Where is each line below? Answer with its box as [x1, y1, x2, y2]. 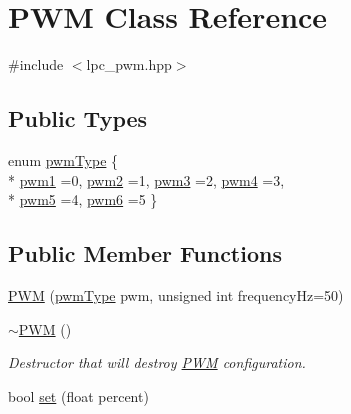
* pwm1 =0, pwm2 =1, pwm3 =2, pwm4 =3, [8, 169, 285, 190]
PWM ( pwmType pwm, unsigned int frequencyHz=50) [8, 284, 344, 305]
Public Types [8, 103, 148, 134]
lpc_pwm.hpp [86, 54, 172, 75]
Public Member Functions [8, 238, 282, 269]
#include [8, 54, 64, 75]
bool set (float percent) [8, 385, 149, 406]
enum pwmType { [8, 149, 119, 170]
